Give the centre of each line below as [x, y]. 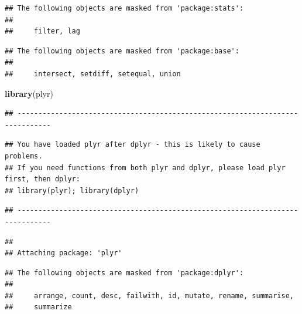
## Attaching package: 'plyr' [64, 253]
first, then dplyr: [42, 179]
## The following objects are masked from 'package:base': [122, 51]
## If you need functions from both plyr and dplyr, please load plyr [145, 168]
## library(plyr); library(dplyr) [72, 190]
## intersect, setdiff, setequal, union [93, 74]
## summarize [38, 307]
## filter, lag [42, 31]
